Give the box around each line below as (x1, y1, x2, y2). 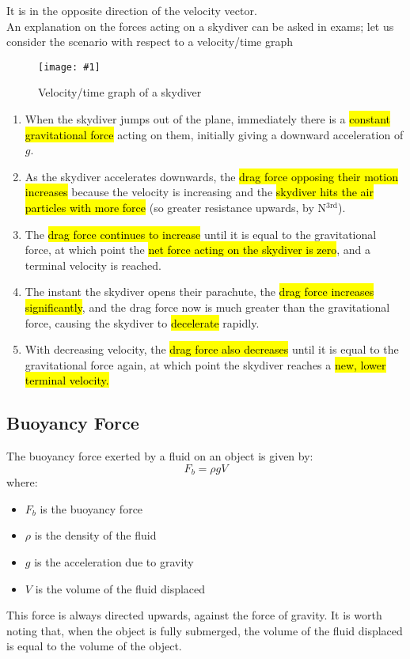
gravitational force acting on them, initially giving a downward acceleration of (25, 126, 404, 142)
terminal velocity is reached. (25, 256, 161, 273)
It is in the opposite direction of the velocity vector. (6, 2, 257, 18)
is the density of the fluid (34, 527, 157, 543)
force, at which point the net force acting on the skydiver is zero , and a (25, 241, 371, 258)
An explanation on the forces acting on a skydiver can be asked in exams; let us (6, 17, 394, 34)
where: (6, 474, 38, 490)
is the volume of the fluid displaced (35, 580, 206, 597)
